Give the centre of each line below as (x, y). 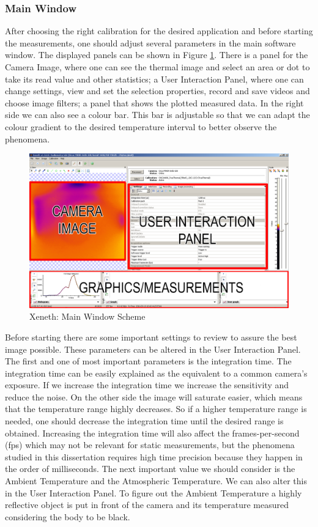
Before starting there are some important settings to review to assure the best (151, 337)
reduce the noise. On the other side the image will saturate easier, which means (154, 396)
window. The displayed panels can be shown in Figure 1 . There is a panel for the (157, 55)
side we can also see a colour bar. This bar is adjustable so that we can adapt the (157, 115)
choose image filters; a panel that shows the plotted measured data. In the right (154, 102)
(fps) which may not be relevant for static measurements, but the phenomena (150, 445)
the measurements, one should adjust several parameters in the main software (150, 42)
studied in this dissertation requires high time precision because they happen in (154, 456)
